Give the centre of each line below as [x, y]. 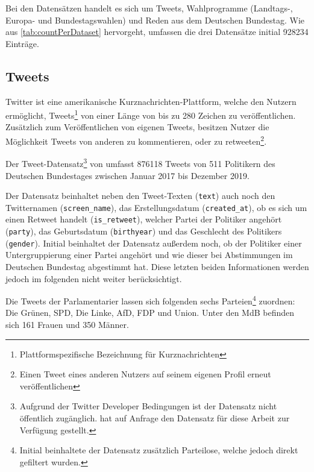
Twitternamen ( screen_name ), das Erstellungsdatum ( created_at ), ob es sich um [156, 207]
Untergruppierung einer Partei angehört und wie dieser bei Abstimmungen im [149, 255]
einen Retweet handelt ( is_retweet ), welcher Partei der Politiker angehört [144, 219]
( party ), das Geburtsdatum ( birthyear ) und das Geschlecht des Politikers [144, 231]
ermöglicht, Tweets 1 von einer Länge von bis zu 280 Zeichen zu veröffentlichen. [151, 114]
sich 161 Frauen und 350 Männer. [67, 325]
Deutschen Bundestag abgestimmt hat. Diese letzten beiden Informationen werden [157, 266]
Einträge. [22, 43]
